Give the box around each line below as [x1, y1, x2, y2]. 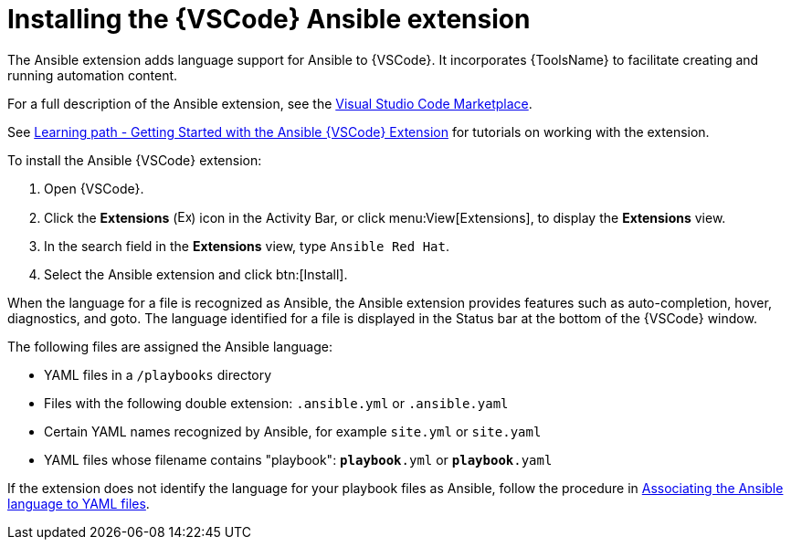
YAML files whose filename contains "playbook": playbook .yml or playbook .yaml [44, 451, 553, 468]
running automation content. [7, 67, 178, 83]
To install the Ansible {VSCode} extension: [7, 152, 262, 168]
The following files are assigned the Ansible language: [7, 338, 332, 354]
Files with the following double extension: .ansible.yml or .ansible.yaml [44, 394, 509, 411]
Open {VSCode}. [44, 180, 144, 196]
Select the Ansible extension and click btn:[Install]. [44, 266, 348, 282]
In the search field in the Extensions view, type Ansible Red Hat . [44, 237, 449, 254]
